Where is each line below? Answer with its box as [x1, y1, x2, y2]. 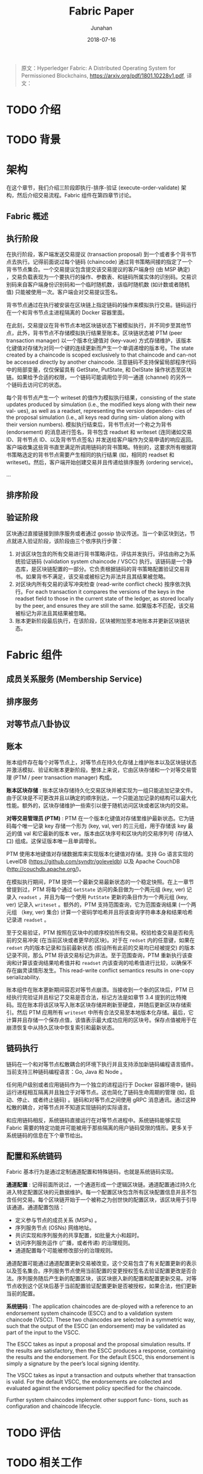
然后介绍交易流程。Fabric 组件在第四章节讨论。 [16, 192, 135, 199]
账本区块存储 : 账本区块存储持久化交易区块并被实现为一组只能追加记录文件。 [6, 786, 196, 794]
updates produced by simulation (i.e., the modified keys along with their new [6, 401, 197, 408]
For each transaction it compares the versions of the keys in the [25, 588, 185, 595]
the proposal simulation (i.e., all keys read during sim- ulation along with [6, 413, 185, 421]
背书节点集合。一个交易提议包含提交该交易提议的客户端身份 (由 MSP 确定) [6, 266, 190, 273]
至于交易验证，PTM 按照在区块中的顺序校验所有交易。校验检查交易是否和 [6, 929, 189, 936]
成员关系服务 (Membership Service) [6, 674, 143, 685]
